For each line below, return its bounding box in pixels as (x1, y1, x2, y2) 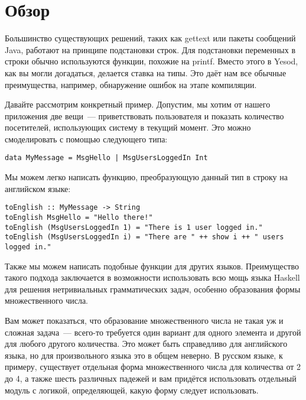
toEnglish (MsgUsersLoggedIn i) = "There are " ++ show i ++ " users (5, 233, 284, 242)
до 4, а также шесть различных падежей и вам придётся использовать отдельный (5, 372, 297, 384)
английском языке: (5, 182, 71, 194)
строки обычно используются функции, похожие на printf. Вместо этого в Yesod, (5, 55, 298, 67)
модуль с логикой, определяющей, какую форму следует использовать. (5, 383, 259, 396)
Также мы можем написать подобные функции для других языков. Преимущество (5, 259, 299, 272)
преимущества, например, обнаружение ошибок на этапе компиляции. (5, 78, 257, 90)
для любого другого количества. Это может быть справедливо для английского (5, 337, 288, 350)
